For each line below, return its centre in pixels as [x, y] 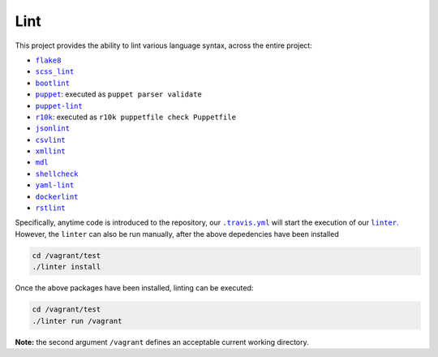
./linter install [67, 267]
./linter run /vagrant [77, 321]
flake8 [48, 60]
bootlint [53, 83]
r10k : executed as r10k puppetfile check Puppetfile [136, 117]
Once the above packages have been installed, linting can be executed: [134, 288]
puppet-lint [59, 106]
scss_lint [55, 72]
